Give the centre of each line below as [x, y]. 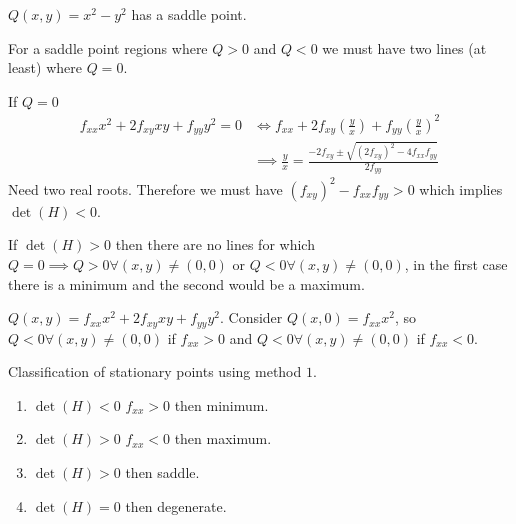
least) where [45, 67]
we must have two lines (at [404, 47]
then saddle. [162, 472]
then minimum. [221, 404]
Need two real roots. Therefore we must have [145, 188]
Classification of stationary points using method [155, 371]
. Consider [251, 317]
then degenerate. [176, 505]
